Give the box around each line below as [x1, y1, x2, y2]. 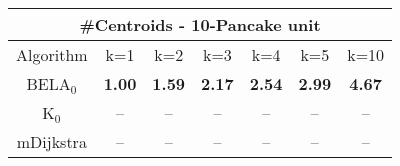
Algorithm [16, 43, 88, 66]
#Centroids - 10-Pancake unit [79, 13, 321, 36]
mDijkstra [16, 130, 87, 153]
